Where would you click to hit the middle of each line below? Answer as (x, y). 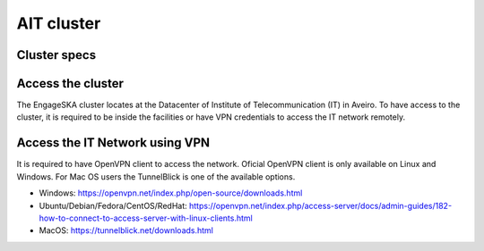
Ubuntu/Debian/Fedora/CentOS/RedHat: (113, 205)
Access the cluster (70, 84)
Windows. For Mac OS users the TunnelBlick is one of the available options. (156, 176)
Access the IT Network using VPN (113, 143)
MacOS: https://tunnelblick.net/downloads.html (126, 230)
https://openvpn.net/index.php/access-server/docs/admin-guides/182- (320, 205)
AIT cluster (59, 23)
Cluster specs (56, 55)
